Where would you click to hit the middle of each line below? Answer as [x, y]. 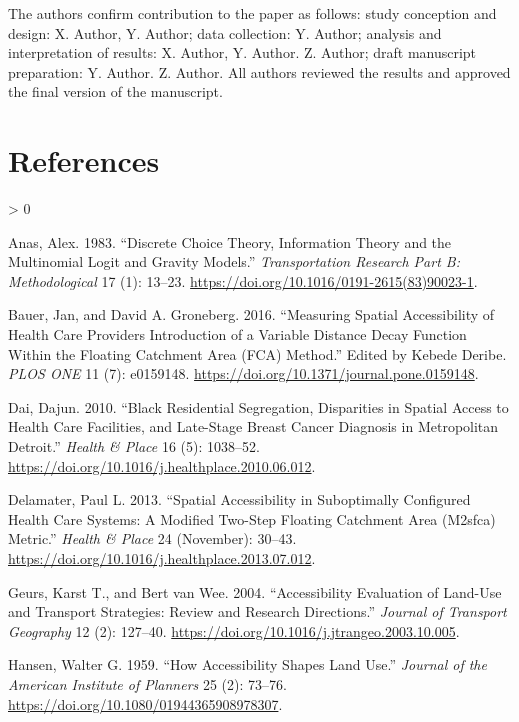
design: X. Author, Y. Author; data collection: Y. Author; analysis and [225, 32]
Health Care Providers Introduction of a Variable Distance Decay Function [237, 334]
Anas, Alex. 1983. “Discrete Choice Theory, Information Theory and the [230, 241]
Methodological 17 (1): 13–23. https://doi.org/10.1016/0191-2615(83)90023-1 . [243, 280]
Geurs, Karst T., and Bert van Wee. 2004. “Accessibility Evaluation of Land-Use [255, 591]
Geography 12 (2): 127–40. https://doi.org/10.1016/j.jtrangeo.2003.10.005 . [234, 630]
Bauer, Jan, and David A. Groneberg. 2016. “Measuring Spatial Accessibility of [251, 314]
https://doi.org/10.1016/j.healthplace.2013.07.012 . [162, 558]
